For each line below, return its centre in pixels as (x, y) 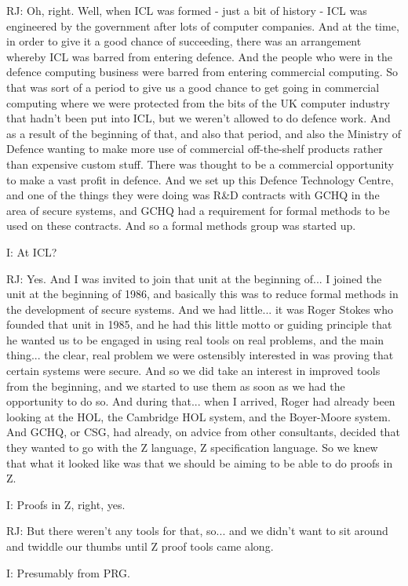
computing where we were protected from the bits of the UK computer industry (198, 102)
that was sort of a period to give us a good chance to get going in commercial (193, 87)
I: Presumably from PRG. (68, 572)
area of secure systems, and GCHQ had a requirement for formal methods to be (198, 210)
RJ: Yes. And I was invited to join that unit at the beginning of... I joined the (194, 278)
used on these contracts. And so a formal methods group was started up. (181, 226)
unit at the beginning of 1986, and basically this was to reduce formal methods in (202, 294)
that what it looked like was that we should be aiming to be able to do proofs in (200, 462)
